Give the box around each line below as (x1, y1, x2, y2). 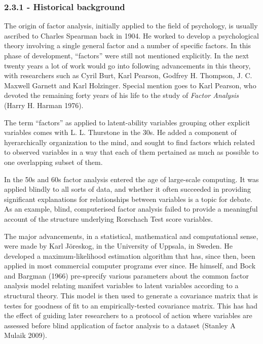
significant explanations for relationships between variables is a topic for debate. (4, 193, 252, 204)
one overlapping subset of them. (4, 156, 103, 167)
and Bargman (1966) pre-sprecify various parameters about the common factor (4, 270, 249, 281)
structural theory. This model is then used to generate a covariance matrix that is (4, 290, 258, 301)
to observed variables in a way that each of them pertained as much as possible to (4, 147, 259, 157)
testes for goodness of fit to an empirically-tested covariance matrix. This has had (4, 300, 257, 311)
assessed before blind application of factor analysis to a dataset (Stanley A (4, 320, 236, 330)
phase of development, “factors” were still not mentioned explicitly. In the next (4, 50, 249, 60)
